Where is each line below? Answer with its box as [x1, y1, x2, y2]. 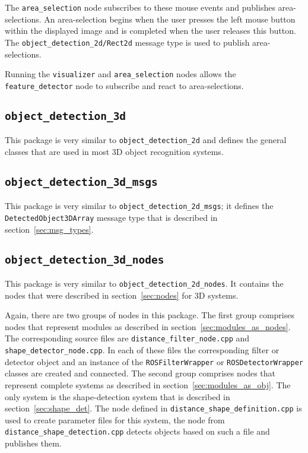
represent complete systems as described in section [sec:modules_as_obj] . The [5, 378, 291, 391]
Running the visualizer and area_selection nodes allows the [5, 68, 236, 80]
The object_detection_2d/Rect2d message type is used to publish [5, 36, 250, 48]
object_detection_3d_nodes [5, 253, 164, 266]
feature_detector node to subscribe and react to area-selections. [5, 79, 244, 91]
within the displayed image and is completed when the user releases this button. [5, 24, 296, 37]
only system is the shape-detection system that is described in [5, 390, 230, 403]
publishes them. [5, 437, 62, 449]
